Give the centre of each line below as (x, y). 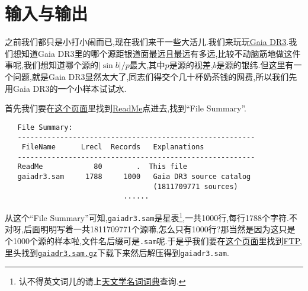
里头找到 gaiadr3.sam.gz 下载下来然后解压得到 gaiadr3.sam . (117, 252)
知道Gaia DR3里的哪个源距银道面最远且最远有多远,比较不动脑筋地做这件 (161, 53)
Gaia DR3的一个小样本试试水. (70, 88)
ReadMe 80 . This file (102, 167)
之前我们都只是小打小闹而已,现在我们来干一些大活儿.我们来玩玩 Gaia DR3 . (147, 42)
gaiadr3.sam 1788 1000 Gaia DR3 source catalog (134, 176)
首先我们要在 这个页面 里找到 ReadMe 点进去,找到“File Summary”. (126, 108)
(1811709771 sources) (195, 186)
